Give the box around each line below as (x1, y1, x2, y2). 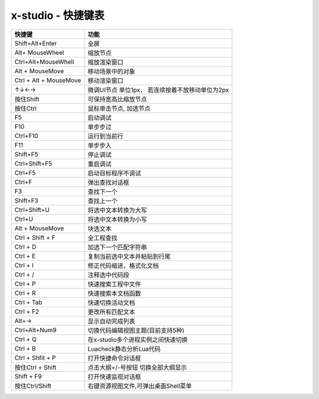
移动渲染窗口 (87, 76, 123, 85)
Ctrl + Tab (14, 298, 43, 306)
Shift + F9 (14, 372, 42, 380)
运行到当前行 (87, 132, 123, 140)
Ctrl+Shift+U (14, 205, 50, 214)
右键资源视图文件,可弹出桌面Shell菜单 (87, 382, 192, 390)
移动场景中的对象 (87, 67, 135, 75)
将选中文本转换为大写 (87, 206, 147, 214)
